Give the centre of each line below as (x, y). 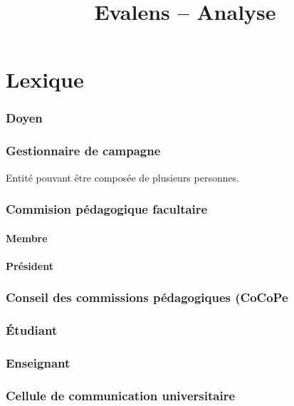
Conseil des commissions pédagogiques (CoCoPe (147, 297)
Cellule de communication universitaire (121, 395)
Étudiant (32, 330)
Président (30, 265)
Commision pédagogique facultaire (107, 209)
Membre (27, 238)
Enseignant (38, 363)
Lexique (45, 79)
